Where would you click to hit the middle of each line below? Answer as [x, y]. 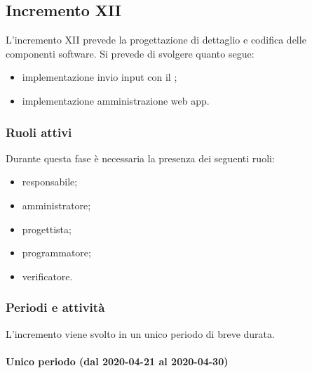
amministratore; [56, 205]
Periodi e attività [55, 307]
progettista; [47, 229]
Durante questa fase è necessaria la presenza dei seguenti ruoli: [140, 158]
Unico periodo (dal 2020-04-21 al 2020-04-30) [117, 361]
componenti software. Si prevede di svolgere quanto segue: [130, 53]
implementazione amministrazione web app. [116, 100]
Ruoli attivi [39, 132]
